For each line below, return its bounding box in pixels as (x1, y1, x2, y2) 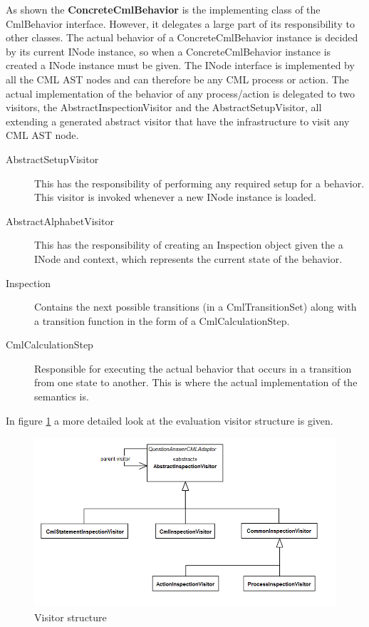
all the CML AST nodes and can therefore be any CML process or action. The (6, 71, 349, 86)
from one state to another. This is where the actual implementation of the (34, 375, 358, 390)
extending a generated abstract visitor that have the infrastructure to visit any (6, 113, 350, 128)
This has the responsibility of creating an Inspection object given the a (34, 237, 343, 252)
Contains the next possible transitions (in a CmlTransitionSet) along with (34, 299, 357, 314)
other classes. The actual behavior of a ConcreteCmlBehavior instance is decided (6, 30, 358, 45)
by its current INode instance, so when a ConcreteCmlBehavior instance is (6, 43, 331, 58)
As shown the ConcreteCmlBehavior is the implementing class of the (6, 2, 321, 16)
